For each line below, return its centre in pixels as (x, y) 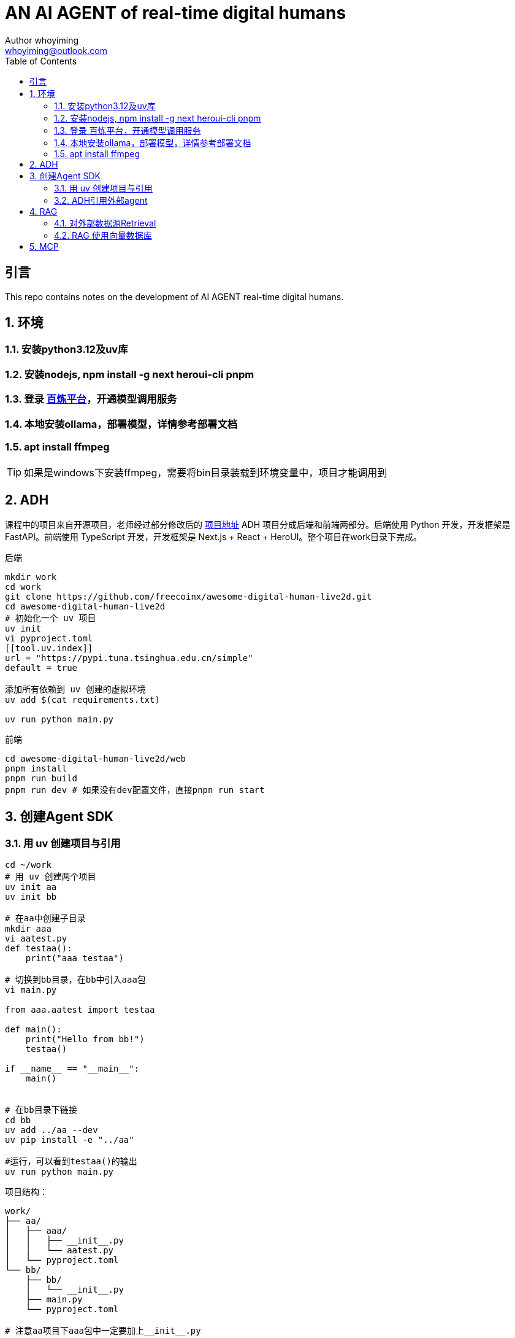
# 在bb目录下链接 (41, 1110)
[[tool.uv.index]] (49, 648)
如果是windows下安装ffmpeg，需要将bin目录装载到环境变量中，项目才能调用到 (206, 473)
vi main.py (31, 990)
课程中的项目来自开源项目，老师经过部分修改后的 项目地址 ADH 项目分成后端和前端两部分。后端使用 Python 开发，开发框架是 (258, 525)
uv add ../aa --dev (51, 1130)
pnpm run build (41, 779)
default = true (41, 668)
